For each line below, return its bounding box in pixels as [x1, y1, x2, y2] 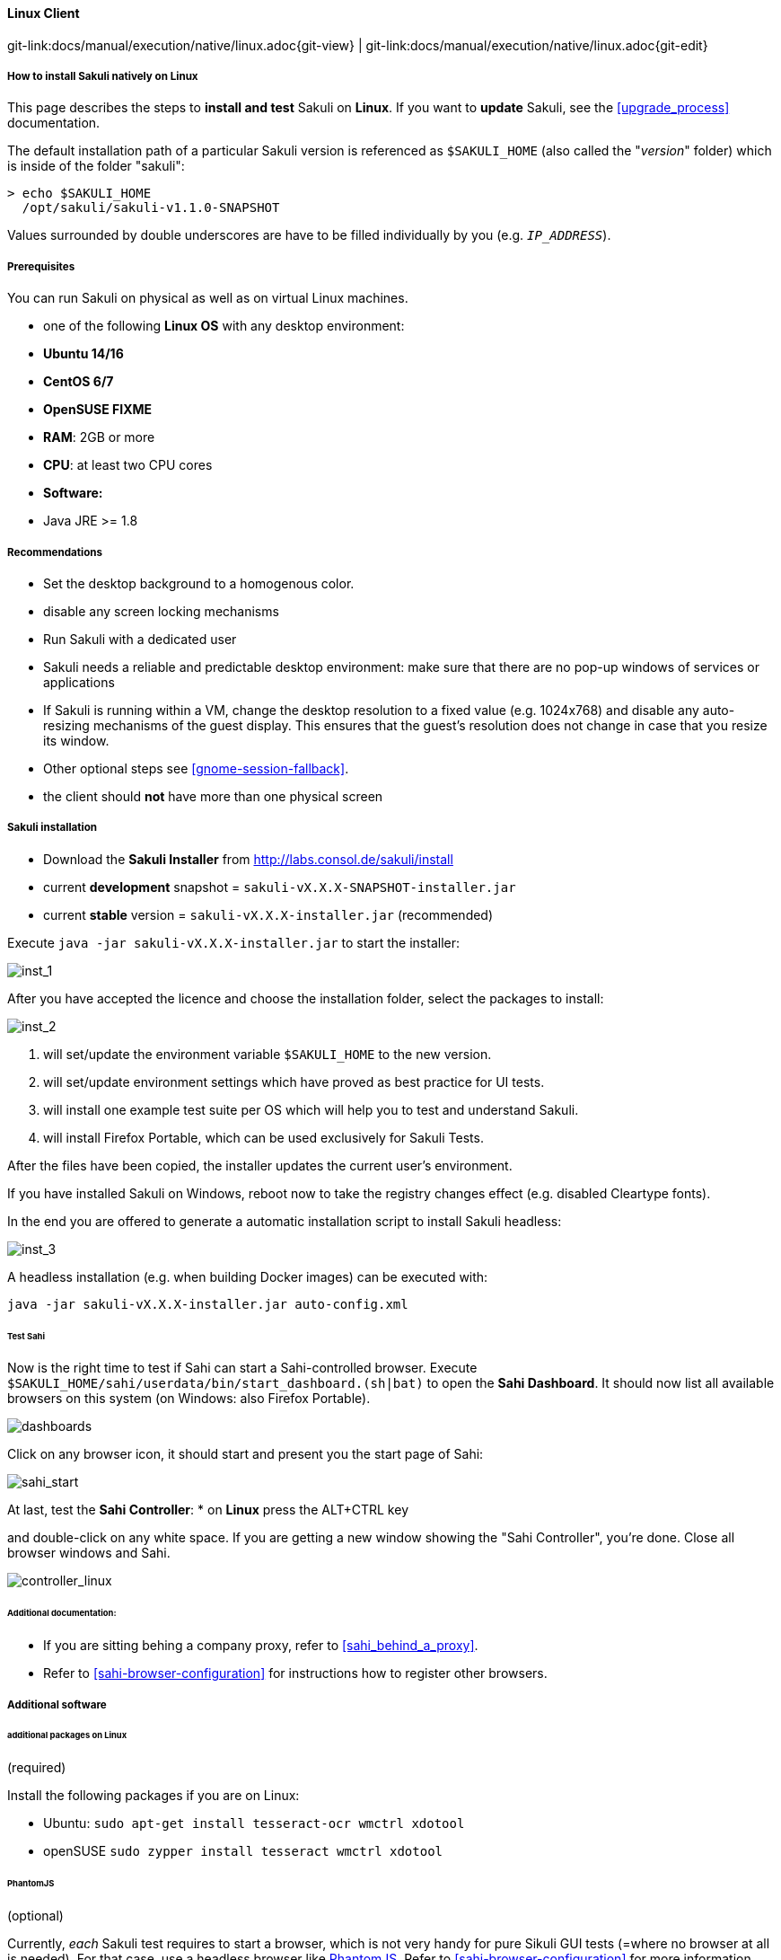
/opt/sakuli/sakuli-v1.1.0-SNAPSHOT [22, 200, 280, 216]
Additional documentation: [7, 1608, 117, 1619]
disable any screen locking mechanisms [43, 603, 279, 619]
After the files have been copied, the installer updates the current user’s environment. [7, 1157, 513, 1173]
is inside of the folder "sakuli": [7, 158, 185, 174]
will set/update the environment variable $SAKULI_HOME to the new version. [43, 1046, 492, 1062]
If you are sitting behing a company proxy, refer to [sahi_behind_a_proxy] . [43, 1638, 478, 1654]
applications [43, 674, 115, 690]
